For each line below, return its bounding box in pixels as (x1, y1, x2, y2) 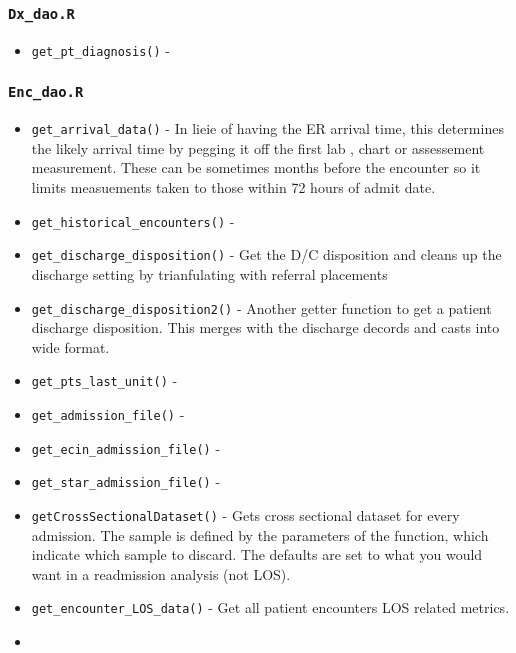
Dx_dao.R (8, 5, 75, 22)
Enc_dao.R (8, 84, 84, 101)
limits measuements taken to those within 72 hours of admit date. (31, 177, 436, 198)
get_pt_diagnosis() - (31, 39, 170, 60)
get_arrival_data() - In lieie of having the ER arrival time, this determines (31, 118, 504, 139)
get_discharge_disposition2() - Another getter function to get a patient (31, 297, 492, 318)
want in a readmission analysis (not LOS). (31, 563, 291, 584)
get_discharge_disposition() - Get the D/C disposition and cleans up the (31, 244, 502, 265)
